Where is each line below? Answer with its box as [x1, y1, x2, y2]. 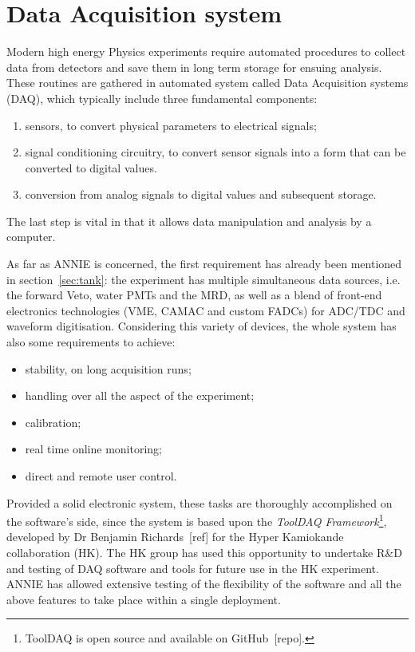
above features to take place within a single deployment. [6, 591, 281, 607]
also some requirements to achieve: [6, 334, 176, 350]
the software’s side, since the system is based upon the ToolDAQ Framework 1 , [6, 511, 387, 529]
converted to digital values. [25, 159, 157, 176]
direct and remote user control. [25, 468, 177, 484]
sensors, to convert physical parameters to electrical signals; [25, 117, 317, 133]
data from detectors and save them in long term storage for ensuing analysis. [6, 58, 382, 75]
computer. [6, 228, 56, 245]
